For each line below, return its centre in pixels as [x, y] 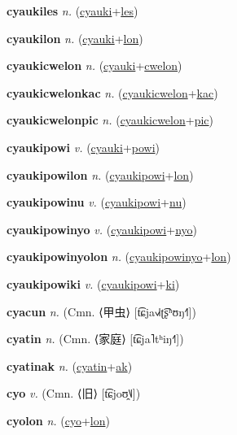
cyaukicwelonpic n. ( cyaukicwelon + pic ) [110, 120]
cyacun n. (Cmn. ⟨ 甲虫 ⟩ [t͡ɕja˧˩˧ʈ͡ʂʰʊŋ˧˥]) [101, 311]
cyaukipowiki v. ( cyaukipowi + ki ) [93, 283]
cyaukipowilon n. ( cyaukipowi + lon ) [100, 174]
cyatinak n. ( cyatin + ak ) [70, 365]
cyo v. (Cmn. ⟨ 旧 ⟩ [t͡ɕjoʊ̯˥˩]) [74, 393]
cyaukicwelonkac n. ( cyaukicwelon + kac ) [112, 92]
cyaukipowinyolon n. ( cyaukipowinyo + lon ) [119, 257]
